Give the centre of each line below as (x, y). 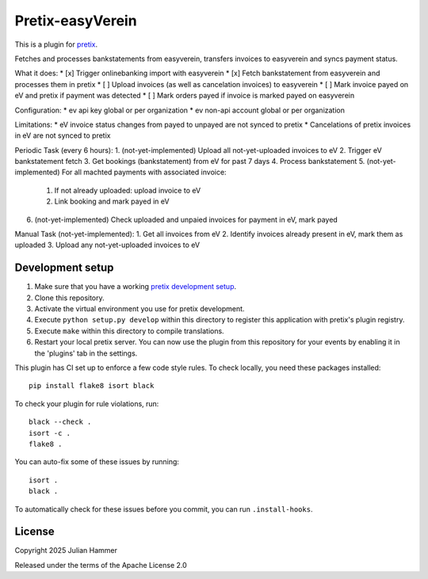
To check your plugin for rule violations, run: (87, 403)
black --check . (60, 422)
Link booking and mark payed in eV (112, 201)
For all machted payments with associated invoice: (144, 172)
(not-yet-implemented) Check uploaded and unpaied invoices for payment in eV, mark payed (186, 219)
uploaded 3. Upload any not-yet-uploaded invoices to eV (107, 245)
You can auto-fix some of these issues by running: (97, 462)
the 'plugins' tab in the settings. (86, 353)
